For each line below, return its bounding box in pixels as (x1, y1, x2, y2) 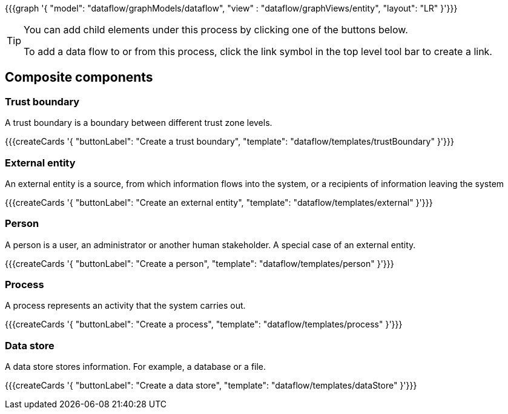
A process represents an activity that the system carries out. (5, 300, 246, 311)
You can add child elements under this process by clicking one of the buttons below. (24, 24, 408, 36)
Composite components (5, 70, 153, 85)
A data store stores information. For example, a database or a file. (5, 361, 266, 372)
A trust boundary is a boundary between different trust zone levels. (5, 117, 272, 128)
